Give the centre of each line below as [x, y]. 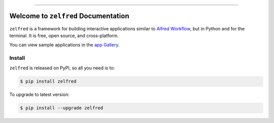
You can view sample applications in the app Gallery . [64, 45]
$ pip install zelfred [48, 81]
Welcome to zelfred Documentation [69, 16]
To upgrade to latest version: [39, 95]
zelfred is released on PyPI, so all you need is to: [62, 68]
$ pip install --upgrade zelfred [62, 108]
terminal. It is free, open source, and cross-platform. [64, 35]
